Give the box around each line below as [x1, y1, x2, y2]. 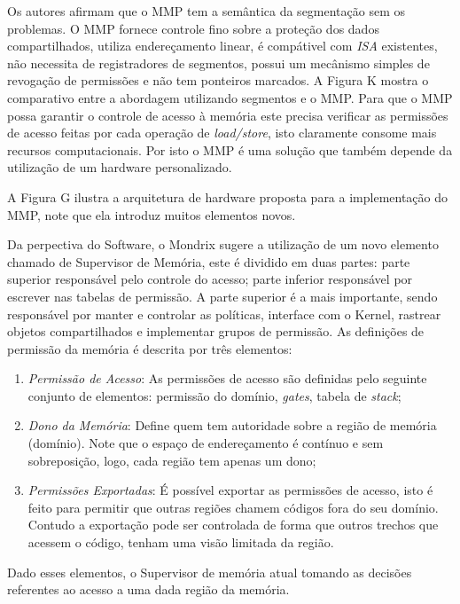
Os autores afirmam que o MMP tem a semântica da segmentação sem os [7, 2, 406, 20]
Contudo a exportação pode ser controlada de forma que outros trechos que [27, 515, 439, 534]
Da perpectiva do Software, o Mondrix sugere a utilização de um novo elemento [7, 235, 439, 254]
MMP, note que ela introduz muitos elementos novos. [7, 205, 296, 224]
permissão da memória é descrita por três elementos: [7, 339, 292, 357]
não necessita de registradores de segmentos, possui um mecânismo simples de [7, 53, 430, 72]
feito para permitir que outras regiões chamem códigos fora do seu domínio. [27, 498, 439, 516]
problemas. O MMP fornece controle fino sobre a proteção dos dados [7, 19, 379, 37]
